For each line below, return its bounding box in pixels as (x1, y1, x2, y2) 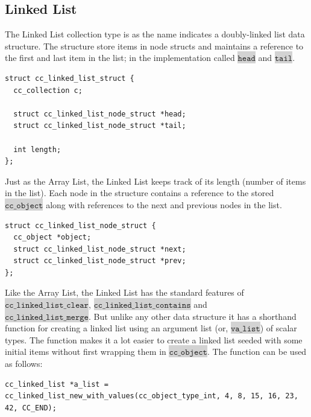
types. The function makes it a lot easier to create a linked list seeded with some (5, 333, 303, 346)
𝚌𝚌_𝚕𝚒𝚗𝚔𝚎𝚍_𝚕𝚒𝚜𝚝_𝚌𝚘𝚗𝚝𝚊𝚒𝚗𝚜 (93, 301, 191, 310)
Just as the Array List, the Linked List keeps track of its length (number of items (5, 174, 306, 187)
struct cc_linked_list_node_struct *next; (13, 244, 186, 253)
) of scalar (260, 322, 297, 334)
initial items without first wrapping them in (5, 345, 166, 358)
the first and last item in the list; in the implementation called (5, 51, 235, 64)
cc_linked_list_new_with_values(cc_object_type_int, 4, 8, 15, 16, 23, (5, 392, 298, 401)
